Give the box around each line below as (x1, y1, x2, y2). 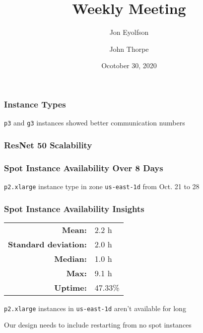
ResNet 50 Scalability (4, 138, 92, 151)
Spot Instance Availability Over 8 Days (4, 161, 163, 174)
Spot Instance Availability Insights (4, 202, 144, 215)
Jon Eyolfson (109, 27, 149, 37)
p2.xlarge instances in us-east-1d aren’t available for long (4, 303, 186, 313)
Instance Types (4, 98, 66, 110)
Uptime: (54, 281, 87, 293)
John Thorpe (109, 43, 149, 54)
